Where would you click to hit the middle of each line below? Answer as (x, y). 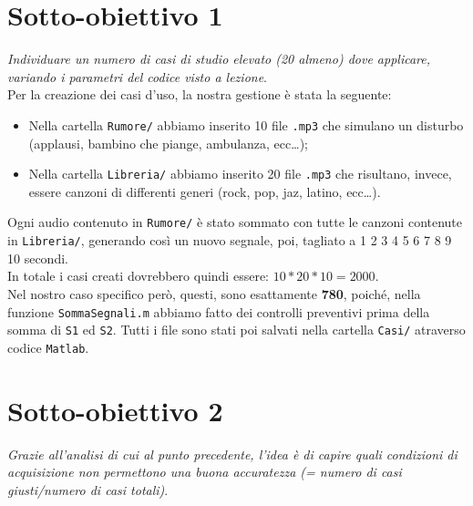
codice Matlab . (48, 347)
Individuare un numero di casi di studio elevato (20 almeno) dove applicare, (219, 59)
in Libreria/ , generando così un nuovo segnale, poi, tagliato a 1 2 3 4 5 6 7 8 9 (230, 240)
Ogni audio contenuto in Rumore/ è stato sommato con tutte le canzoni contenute (235, 222)
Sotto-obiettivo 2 (115, 410)
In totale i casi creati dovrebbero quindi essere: (138, 276)
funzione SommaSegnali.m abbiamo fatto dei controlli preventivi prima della (219, 311)
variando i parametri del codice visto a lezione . (137, 76)
